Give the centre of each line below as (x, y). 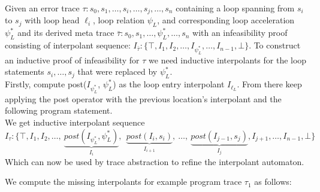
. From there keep (269, 84)
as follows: (273, 182)
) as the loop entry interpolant (169, 84)
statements (25, 71)
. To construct (275, 45)
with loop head (52, 20)
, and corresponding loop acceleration (226, 20)
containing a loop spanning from (235, 8)
